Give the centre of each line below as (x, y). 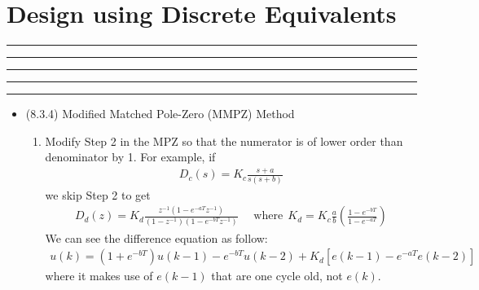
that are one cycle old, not (277, 276)
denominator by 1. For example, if (130, 157)
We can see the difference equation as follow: (156, 237)
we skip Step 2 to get (98, 194)
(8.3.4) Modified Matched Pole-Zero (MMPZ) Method (160, 114)
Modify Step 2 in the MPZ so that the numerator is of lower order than (224, 141)
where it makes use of (99, 276)
